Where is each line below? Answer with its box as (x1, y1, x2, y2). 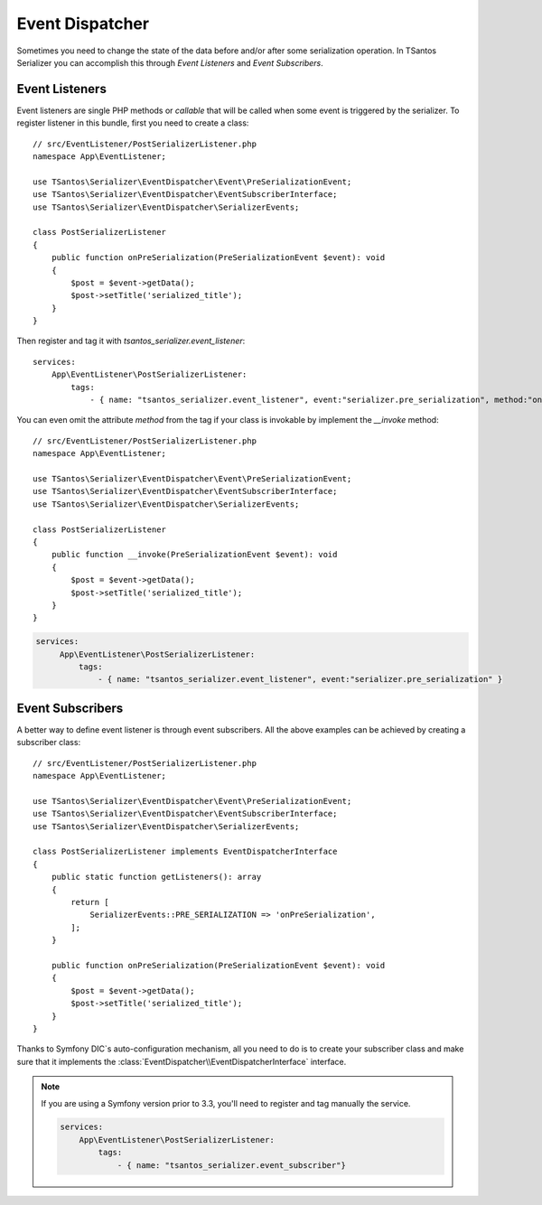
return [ (70, 897, 109, 908)
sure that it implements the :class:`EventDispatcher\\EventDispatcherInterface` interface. (16, 1056, 347, 1067)
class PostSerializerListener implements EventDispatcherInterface (33, 846, 338, 857)
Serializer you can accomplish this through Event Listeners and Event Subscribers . (16, 57, 324, 68)
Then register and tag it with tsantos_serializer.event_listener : (16, 335, 246, 347)
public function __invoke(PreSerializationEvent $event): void (51, 549, 338, 560)
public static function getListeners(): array (51, 872, 262, 883)
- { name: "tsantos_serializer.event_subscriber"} (117, 1160, 347, 1170)
